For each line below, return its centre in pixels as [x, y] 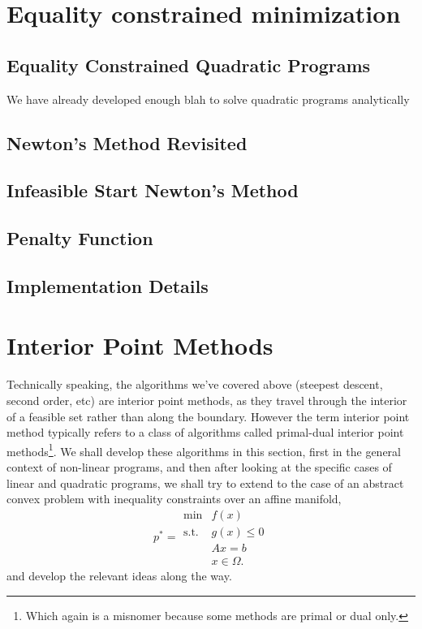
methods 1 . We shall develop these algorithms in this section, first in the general [204, 450]
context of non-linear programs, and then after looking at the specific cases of [199, 467]
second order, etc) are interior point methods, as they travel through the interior [207, 401]
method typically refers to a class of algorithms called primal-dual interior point [205, 432]
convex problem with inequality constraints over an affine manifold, [174, 499]
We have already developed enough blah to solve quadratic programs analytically [208, 99]
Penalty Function [80, 238]
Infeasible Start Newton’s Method [153, 190]
